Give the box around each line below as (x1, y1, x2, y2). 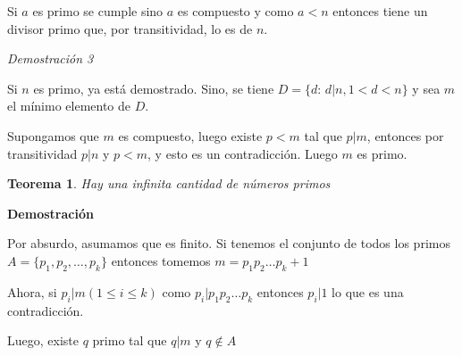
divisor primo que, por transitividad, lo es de (7, 19, 253, 37)
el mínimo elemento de (7, 96, 131, 115)
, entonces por (366, 126, 444, 145)
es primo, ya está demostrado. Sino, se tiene (33, 79, 274, 97)
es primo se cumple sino (32, 2, 164, 20)
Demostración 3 (7, 49, 94, 68)
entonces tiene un (332, 2, 428, 20)
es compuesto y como (177, 2, 294, 20)
